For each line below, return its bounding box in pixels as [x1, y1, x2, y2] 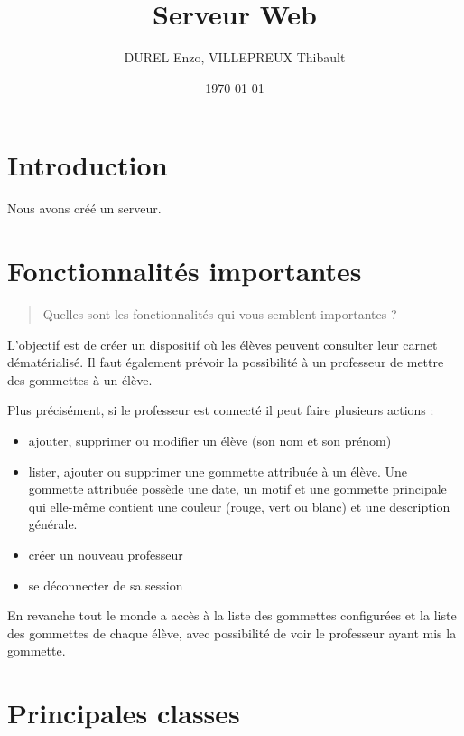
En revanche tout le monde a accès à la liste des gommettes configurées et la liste [7, 606, 457, 625]
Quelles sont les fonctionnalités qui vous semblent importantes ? [42, 304, 397, 323]
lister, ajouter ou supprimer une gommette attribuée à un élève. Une [28, 461, 407, 480]
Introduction [7, 146, 168, 184]
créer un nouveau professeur [28, 544, 183, 563]
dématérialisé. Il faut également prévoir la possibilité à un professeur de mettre [7, 353, 444, 372]
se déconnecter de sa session [28, 575, 183, 594]
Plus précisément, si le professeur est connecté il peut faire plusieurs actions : [7, 401, 434, 420]
